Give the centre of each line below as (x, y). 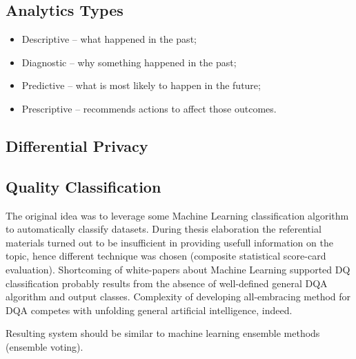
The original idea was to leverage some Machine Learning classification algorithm (177, 215)
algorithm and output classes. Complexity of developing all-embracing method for (178, 297)
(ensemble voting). (44, 346)
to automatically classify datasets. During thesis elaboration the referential (164, 229)
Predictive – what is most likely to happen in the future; (141, 85)
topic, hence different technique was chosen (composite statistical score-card (166, 256)
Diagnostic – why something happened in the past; (129, 62)
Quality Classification (83, 186)
